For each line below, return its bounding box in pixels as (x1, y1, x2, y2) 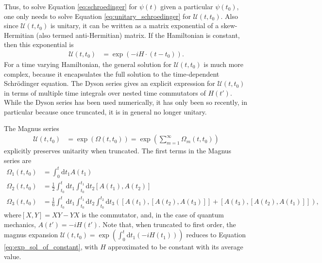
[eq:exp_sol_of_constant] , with (4, 242, 98, 252)
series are (4, 155, 32, 165)
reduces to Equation (186, 230, 246, 240)
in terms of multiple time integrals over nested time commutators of (4, 87, 206, 98)
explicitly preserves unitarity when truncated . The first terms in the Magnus (4, 146, 232, 156)
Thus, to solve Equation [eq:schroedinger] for (4, 1, 137, 11)
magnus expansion (4, 230, 58, 240)
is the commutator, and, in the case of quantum (82, 210, 224, 220)
